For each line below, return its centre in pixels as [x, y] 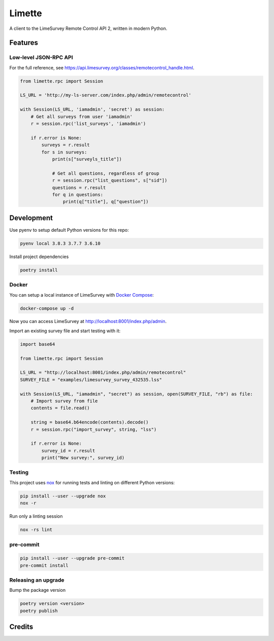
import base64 [38, 344]
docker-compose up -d [47, 308]
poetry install [39, 270]
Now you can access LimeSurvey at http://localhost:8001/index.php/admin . [88, 322]
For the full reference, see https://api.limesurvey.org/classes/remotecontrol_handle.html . [102, 67]
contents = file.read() [60, 408]
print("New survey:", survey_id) [83, 458]
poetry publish [39, 611]
